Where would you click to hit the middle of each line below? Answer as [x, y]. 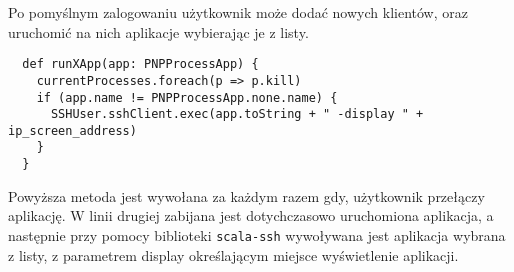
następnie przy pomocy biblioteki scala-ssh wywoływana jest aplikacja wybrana [257, 234]
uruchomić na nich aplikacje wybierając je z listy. [158, 31]
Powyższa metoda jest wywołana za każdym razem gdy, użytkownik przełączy [246, 195]
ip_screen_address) [72, 130]
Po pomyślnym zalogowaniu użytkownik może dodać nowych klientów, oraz [238, 12]
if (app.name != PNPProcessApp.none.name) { [187, 97]
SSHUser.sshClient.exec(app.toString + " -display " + [237, 114]
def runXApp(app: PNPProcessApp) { [140, 64]
